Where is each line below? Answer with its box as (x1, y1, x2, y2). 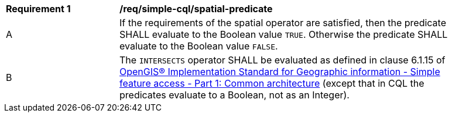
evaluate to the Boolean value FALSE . (119, 40, 278, 52)
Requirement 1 (6, 3, 71, 15)
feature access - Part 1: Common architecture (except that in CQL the (119, 77, 424, 89)
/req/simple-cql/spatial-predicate (119, 3, 273, 15)
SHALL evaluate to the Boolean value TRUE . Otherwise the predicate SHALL (119, 29, 448, 40)
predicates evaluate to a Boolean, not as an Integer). (119, 89, 350, 101)
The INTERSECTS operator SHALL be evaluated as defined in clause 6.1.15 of (119, 54, 446, 66)
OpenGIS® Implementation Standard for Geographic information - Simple (119, 66, 440, 77)
